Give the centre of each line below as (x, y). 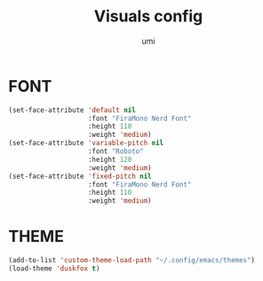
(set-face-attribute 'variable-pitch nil (86, 143)
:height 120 (110, 159)
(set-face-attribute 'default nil (72, 110)
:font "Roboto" (116, 152)
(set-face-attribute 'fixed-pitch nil (80, 176)
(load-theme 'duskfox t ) (54, 269)
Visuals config (148, 16)
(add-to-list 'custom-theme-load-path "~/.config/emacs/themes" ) (131, 261)
